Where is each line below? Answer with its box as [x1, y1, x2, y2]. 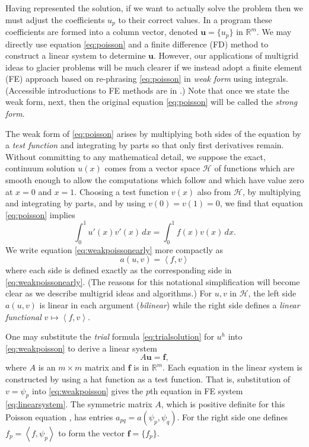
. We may [256, 25, 292, 38]
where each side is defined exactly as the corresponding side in [5, 264, 232, 276]
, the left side [248, 287, 297, 299]
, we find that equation [219, 197, 303, 209]
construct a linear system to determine [5, 49, 146, 62]
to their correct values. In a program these [118, 13, 272, 25]
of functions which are [214, 162, 295, 174]
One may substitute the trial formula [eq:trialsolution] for [5, 330, 214, 343]
